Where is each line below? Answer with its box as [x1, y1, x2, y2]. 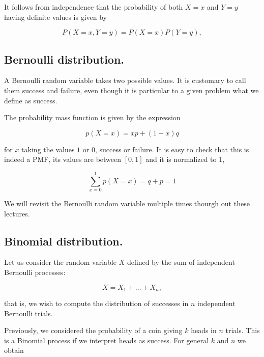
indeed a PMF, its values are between [4, 154, 122, 164]
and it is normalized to [145, 154, 217, 164]
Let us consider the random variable [4, 257, 116, 267]
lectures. [4, 208, 30, 218]
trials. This [225, 325, 260, 336]
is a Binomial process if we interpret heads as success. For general [4, 335, 209, 345]
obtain [4, 345, 24, 355]
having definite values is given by [4, 11, 107, 22]
